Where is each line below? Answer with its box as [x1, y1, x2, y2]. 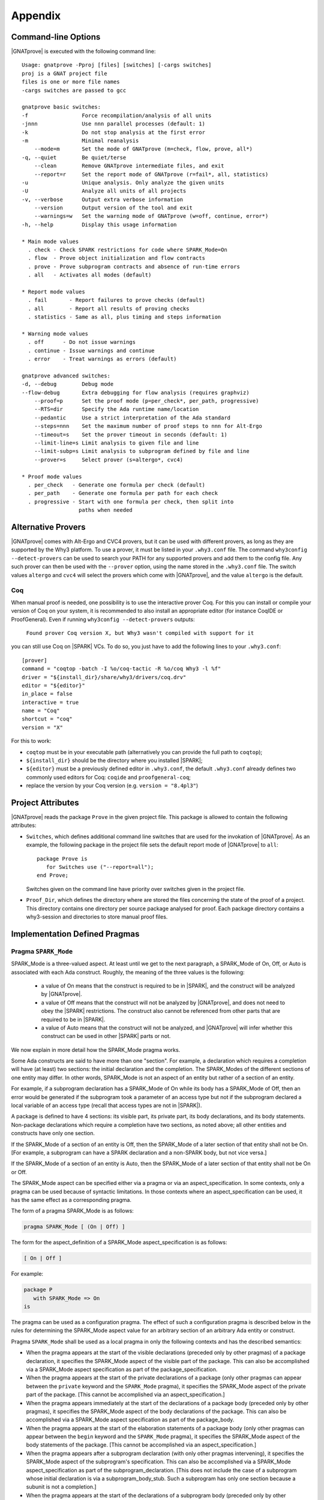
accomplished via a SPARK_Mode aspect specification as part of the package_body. [26, 1416, 235, 1423]
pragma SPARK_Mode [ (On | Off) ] [23, 1223, 125, 1230]
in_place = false [22, 691, 73, 697]
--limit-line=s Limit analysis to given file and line [34, 440, 199, 446]
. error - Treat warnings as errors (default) [28, 356, 177, 362]
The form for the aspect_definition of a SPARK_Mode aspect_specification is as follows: [11, 1239, 227, 1246]
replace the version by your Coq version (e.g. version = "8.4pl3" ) [26, 782, 199, 789]
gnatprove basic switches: [22, 104, 101, 110]
